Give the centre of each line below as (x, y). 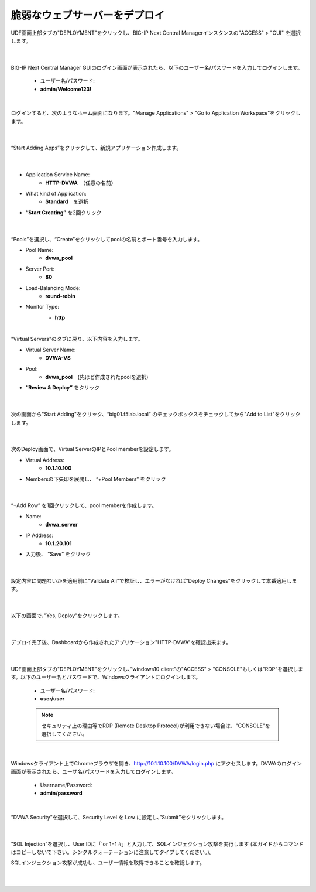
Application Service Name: (58, 175)
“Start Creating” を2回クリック (63, 212)
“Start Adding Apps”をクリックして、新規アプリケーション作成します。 (96, 148)
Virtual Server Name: (51, 350)
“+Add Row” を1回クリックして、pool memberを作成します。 (84, 505)
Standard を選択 (67, 201)
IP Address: (39, 535)
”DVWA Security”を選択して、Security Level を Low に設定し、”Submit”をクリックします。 (119, 817)
